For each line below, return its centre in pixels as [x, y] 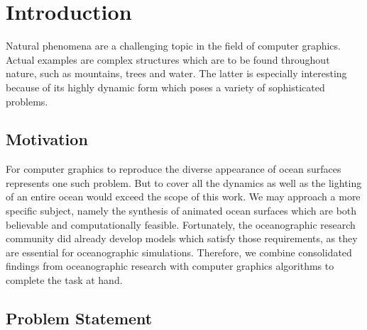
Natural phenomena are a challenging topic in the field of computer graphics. [173, 46]
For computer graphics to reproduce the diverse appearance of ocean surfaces [174, 169]
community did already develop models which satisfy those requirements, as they [182, 238]
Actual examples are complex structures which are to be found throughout [168, 59]
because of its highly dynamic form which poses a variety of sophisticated [165, 87]
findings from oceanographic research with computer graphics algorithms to [170, 266]
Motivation [47, 139]
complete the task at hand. [64, 280]
